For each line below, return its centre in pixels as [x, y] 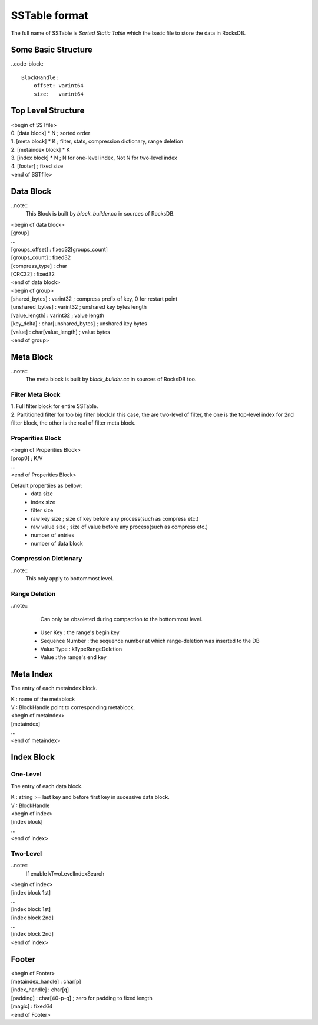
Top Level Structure [48, 111]
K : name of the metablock [43, 699]
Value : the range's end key [74, 657]
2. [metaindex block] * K [40, 149]
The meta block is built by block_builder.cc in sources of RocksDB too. [111, 379]
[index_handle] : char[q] [40, 990]
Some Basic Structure [52, 50]
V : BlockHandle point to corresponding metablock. [73, 707]
